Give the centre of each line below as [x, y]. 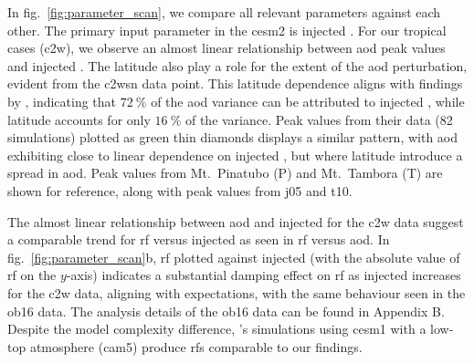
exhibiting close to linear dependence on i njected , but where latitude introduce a [235, 155]
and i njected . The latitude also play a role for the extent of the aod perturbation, [237, 65]
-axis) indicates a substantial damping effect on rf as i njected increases [263, 275]
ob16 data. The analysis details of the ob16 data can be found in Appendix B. [226, 311]
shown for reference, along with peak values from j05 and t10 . [180, 190]
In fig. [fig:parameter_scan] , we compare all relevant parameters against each [224, 12]
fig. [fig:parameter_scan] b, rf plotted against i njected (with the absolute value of [234, 257]
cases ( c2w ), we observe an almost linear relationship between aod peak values [226, 48]
